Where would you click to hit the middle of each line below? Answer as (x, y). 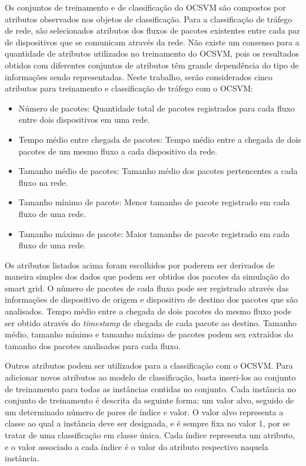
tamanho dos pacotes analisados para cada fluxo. (93, 345)
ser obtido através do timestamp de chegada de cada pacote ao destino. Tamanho (151, 322)
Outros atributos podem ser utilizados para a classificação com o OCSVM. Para (149, 365)
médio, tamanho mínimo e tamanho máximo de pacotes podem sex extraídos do (149, 334)
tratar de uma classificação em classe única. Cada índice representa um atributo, (150, 435)
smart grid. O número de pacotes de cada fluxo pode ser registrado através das (147, 288)
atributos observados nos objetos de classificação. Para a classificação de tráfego (149, 19)
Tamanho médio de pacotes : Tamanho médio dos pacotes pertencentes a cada (158, 171)
